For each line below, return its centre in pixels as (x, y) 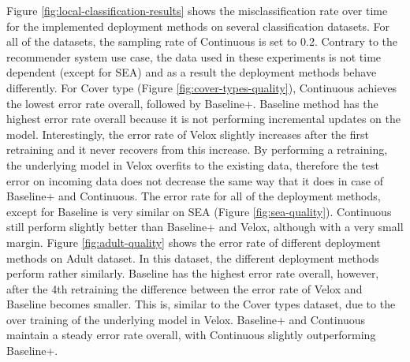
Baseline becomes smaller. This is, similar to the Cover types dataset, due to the (201, 304)
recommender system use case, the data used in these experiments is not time (194, 56)
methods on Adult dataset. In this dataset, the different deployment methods (193, 258)
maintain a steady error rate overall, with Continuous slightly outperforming (191, 335)
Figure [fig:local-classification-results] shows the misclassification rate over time (197, 10)
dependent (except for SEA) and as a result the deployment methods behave (192, 72)
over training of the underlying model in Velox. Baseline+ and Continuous (186, 319)
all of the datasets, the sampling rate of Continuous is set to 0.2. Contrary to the (202, 41)
